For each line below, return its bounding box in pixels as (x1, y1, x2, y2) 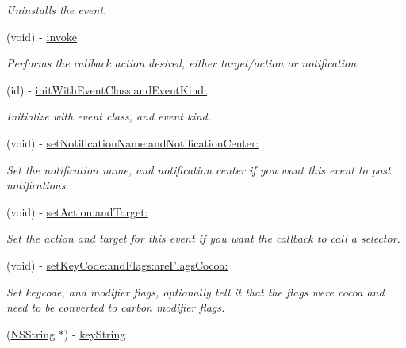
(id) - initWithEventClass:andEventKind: (6, 81, 208, 98)
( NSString (6, 325, 56, 342)
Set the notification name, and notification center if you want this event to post (6, 161, 391, 178)
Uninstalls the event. (6, 2, 107, 17)
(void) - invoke (6, 28, 78, 44)
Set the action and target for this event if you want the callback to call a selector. (6, 230, 400, 247)
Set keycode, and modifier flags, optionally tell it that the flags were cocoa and (6, 283, 385, 300)
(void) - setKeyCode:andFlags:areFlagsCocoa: (6, 256, 228, 273)
